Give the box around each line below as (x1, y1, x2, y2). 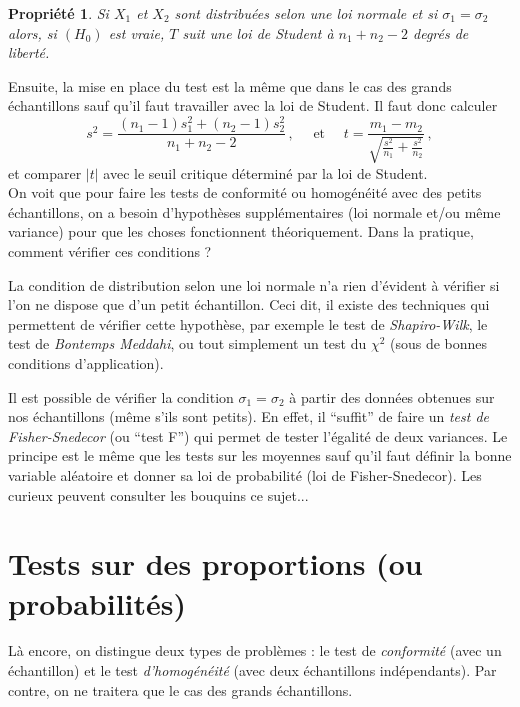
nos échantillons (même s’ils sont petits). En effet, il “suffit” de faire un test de (8, 406, 490, 427)
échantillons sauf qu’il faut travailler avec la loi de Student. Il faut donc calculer (8, 95, 498, 116)
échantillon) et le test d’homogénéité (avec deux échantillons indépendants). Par (8, 660, 497, 681)
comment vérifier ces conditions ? (8, 241, 212, 261)
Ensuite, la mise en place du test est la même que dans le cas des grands (8, 75, 452, 96)
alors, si (8, 22, 57, 43)
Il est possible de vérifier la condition (8, 386, 234, 407)
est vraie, (108, 22, 165, 43)
